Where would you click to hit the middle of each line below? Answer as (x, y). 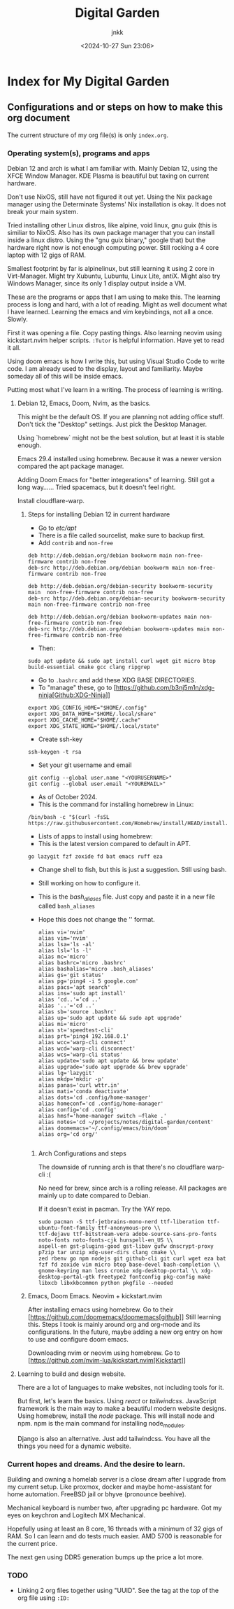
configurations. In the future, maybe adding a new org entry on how (125, 1332)
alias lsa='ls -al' (67, 944)
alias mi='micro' (63, 1024)
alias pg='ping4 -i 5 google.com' (88, 981)
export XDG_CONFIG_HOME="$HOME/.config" (87, 708)
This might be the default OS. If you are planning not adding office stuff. (121, 417)
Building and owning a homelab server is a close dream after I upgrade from (117, 1479)
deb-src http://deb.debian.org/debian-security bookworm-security (126, 599)
